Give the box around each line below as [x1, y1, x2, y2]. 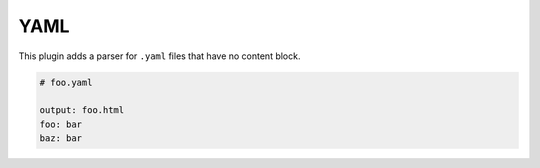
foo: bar [39, 118, 83, 130]
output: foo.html [39, 105, 125, 116]
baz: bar [39, 133, 83, 144]
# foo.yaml [39, 76, 93, 88]
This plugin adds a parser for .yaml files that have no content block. [18, 50, 301, 62]
